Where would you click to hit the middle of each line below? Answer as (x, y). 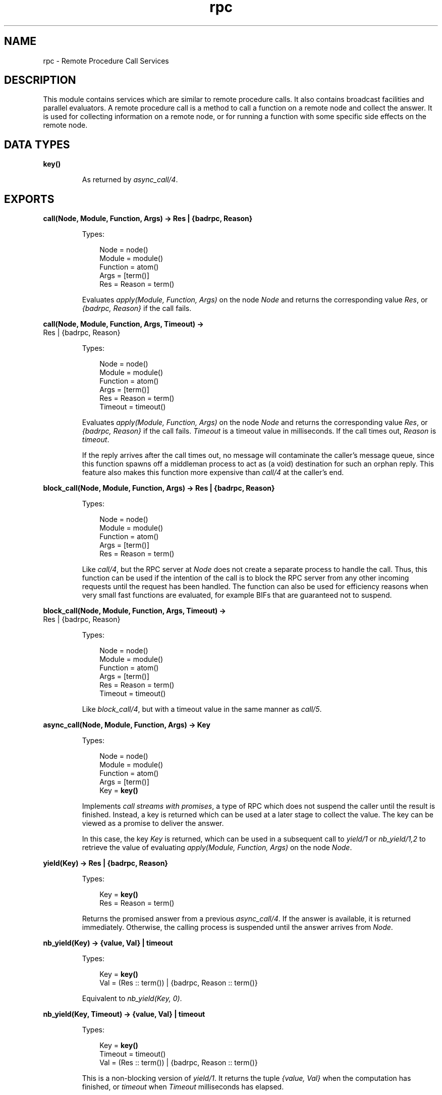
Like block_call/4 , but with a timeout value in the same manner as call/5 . (202, 709)
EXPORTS (29, 199)
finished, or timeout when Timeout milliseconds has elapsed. (183, 1087)
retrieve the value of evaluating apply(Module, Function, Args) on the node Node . (217, 848)
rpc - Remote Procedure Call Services (106, 61)
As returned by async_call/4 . (130, 180)
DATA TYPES (37, 144)
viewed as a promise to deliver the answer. (153, 823)
